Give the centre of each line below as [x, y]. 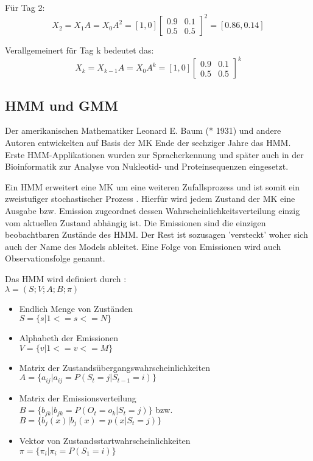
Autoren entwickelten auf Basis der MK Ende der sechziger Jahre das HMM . [148, 142]
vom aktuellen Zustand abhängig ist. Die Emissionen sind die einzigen [135, 222]
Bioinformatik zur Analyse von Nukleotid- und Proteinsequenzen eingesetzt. [147, 166]
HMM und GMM [62, 105]
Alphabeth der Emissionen [69, 338]
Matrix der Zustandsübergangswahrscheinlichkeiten [114, 367]
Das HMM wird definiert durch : [66, 278]
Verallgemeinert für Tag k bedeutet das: [79, 50]
